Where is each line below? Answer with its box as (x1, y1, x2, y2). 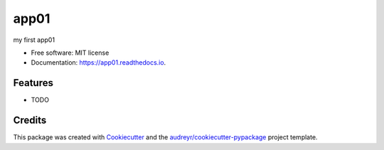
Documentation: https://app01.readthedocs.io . (31, 58, 166, 67)
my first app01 (13, 36, 55, 44)
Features (13, 77, 53, 89)
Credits (13, 114, 47, 127)
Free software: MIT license (31, 48, 110, 57)
